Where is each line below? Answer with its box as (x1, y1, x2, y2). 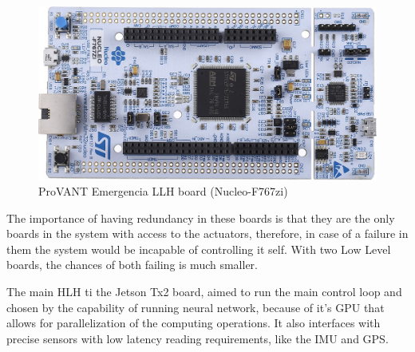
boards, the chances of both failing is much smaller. (6, 256, 258, 273)
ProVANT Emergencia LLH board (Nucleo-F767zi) (38, 183, 288, 200)
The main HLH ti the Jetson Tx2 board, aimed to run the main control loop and (6, 283, 402, 300)
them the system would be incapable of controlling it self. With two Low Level (6, 240, 391, 257)
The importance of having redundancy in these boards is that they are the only (6, 209, 395, 226)
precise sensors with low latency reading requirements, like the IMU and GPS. (6, 330, 389, 346)
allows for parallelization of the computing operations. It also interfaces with (6, 314, 381, 331)
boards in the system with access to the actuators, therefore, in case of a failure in (6, 225, 409, 242)
